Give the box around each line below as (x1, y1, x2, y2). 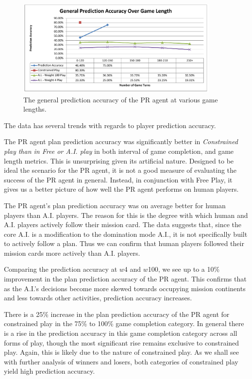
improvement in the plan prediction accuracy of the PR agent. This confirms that (4, 274, 247, 284)
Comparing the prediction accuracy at (4, 264, 118, 274)
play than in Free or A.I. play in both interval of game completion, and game (4, 146, 234, 156)
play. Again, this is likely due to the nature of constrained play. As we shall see (4, 347, 239, 357)
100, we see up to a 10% (148, 264, 220, 274)
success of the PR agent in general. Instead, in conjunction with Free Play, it (4, 174, 233, 184)
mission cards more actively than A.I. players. (4, 247, 140, 258)
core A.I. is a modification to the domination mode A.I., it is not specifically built (4, 229, 248, 239)
